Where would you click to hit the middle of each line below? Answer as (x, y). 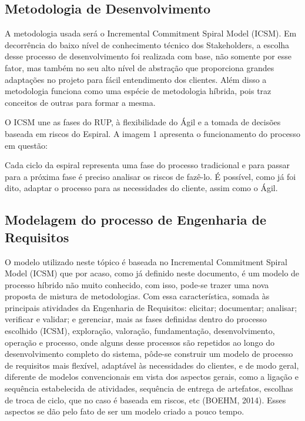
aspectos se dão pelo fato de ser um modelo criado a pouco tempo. (125, 411)
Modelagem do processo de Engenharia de (136, 220)
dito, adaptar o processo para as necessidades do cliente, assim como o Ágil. (141, 188)
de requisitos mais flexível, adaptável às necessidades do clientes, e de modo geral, (152, 365)
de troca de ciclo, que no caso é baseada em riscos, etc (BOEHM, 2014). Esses (145, 400)
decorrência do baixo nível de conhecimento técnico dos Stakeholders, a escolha (147, 44)
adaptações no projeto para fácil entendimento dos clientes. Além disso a (136, 79)
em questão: (26, 145)
